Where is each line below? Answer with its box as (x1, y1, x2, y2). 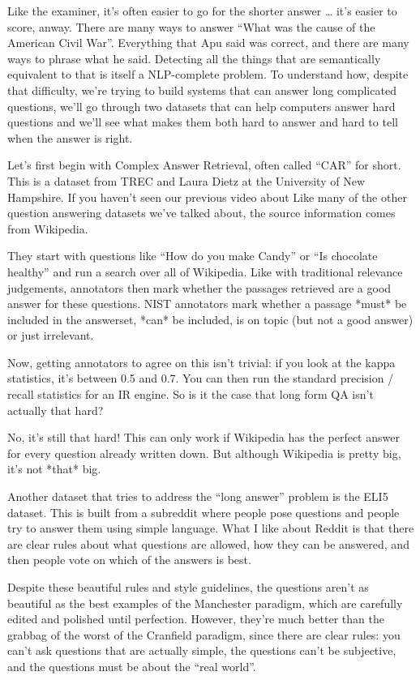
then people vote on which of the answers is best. (7, 551, 251, 568)
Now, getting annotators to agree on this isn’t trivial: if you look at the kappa (7, 353, 396, 370)
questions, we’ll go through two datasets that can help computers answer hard (7, 97, 396, 114)
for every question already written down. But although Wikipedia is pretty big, (7, 444, 401, 461)
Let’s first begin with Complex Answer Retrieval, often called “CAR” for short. (7, 156, 401, 173)
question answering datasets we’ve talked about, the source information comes (7, 204, 396, 221)
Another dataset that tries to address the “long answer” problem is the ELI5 (7, 488, 388, 505)
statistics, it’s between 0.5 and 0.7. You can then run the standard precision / (7, 370, 394, 387)
